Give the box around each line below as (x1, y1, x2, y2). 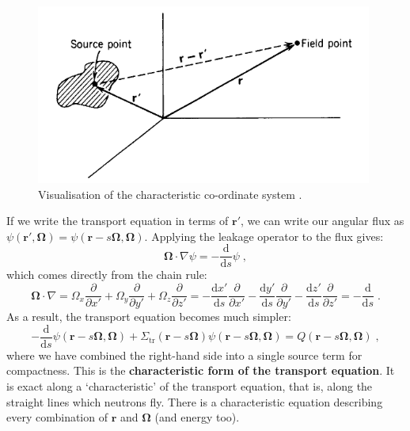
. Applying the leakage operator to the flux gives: (144, 227, 384, 244)
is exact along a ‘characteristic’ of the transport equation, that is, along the (6, 377, 373, 394)
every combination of (6, 409, 108, 425)
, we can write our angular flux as (240, 212, 404, 229)
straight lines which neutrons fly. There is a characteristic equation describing (6, 393, 383, 410)
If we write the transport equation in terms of (6, 212, 229, 229)
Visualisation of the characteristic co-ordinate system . (38, 185, 302, 202)
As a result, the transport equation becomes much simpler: (6, 308, 291, 325)
